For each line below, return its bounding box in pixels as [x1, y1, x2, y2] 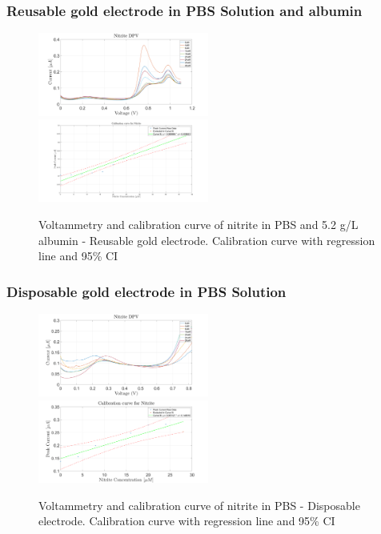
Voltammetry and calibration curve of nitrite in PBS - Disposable [38, 496, 360, 513]
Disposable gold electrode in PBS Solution [6, 281, 287, 301]
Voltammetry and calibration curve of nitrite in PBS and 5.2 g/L [38, 216, 359, 232]
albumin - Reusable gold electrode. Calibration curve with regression [38, 231, 375, 248]
